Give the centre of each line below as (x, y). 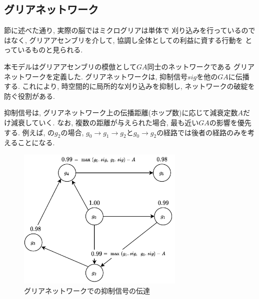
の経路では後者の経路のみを (202, 132)
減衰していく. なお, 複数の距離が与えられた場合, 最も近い (105, 122)
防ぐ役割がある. (29, 96)
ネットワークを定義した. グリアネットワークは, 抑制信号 (96, 76)
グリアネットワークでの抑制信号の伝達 (87, 291)
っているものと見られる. (43, 50)
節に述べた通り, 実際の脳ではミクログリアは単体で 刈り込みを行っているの (126, 30)
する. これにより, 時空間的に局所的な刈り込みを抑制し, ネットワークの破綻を (129, 86)
